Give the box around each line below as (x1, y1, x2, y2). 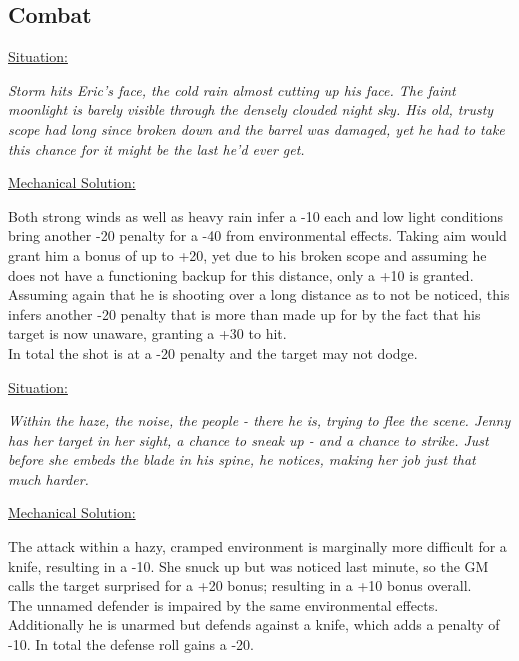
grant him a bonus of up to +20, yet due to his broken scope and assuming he (8, 244, 487, 265)
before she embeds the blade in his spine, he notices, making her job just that (8, 449, 476, 470)
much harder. (8, 468, 89, 489)
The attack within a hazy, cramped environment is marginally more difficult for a (8, 536, 507, 557)
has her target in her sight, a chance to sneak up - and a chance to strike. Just (8, 429, 489, 450)
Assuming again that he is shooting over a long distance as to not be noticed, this (8, 284, 510, 305)
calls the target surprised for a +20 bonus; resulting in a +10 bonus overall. (8, 575, 472, 596)
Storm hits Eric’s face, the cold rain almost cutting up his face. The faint (8, 79, 456, 100)
